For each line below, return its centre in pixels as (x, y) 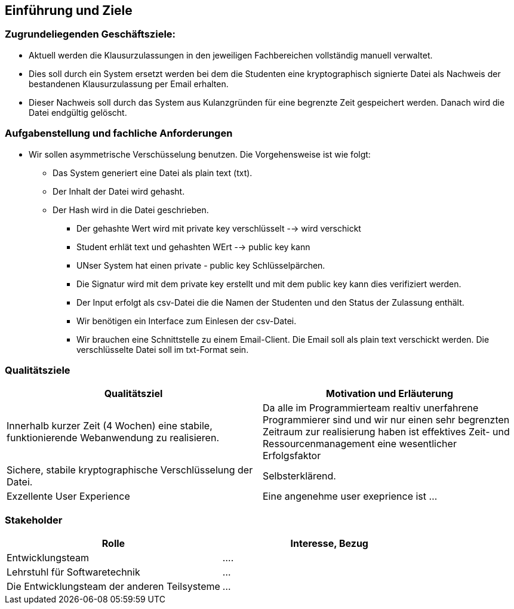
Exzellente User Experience (68, 496)
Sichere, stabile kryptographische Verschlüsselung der (130, 470)
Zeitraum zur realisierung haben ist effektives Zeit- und (386, 432)
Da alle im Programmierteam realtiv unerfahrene (371, 408)
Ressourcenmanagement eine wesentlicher (360, 444)
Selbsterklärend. (299, 476)
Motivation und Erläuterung (390, 394)
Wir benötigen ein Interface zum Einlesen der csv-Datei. (187, 321)
